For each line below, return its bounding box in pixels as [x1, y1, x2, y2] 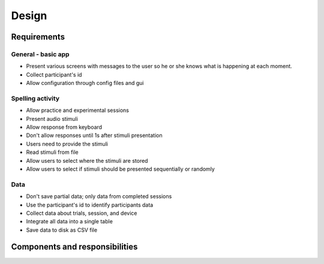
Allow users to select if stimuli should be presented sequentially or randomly [26, 165, 215, 172]
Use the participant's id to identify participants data [26, 201, 154, 208]
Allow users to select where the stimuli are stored [26, 157, 148, 164]
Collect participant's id [26, 71, 82, 78]
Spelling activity [11, 94, 60, 102]
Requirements [11, 32, 65, 42]
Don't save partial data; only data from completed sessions [26, 193, 172, 200]
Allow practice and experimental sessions [26, 107, 129, 114]
